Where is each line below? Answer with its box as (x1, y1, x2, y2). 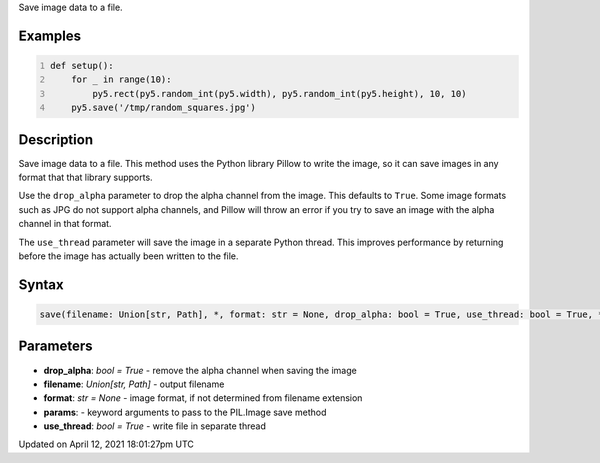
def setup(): (50, 60, 114, 71)
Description (18, 131, 94, 148)
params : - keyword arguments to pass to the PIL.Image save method (43, 406, 327, 418)
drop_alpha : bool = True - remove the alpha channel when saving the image (43, 364, 357, 376)
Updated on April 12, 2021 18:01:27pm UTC (18, 438, 194, 450)
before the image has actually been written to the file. (18, 250, 239, 262)
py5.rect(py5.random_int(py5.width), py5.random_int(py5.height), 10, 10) (91, 88, 467, 99)
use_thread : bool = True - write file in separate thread (43, 420, 267, 432)
